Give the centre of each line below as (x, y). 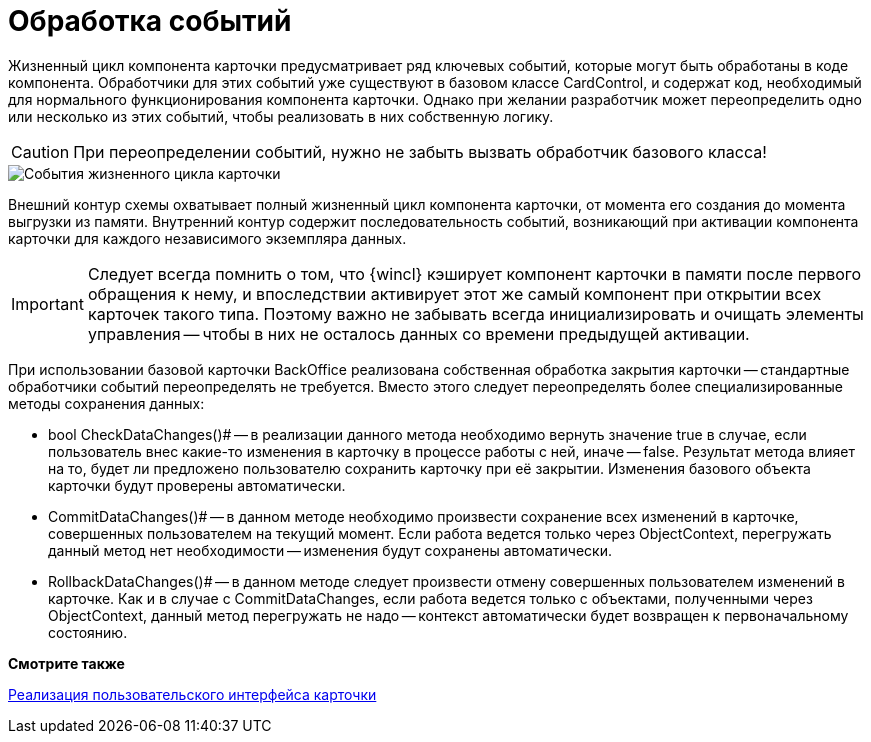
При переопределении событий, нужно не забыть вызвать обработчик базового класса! (420, 151)
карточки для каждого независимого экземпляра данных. (207, 238)
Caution (40, 151)
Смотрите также (66, 663)
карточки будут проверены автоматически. (197, 485)
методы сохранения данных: (106, 403)
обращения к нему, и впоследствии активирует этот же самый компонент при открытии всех (454, 293)
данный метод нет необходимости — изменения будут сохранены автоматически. (330, 550)
